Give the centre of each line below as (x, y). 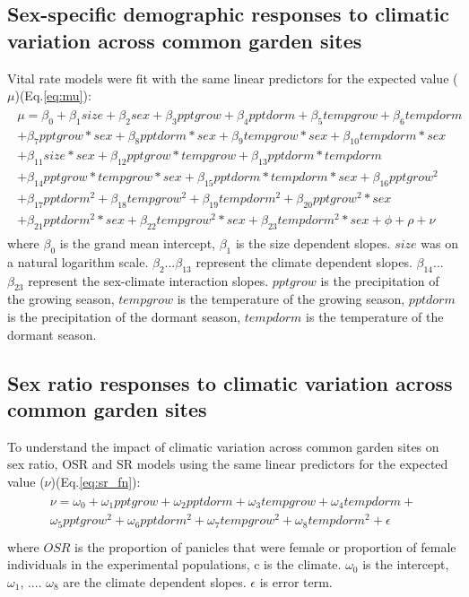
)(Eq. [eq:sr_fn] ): (96, 481)
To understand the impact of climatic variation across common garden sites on (223, 446)
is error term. (296, 581)
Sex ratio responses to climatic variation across (230, 382)
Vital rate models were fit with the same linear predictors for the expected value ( (233, 78)
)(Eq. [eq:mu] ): (53, 95)
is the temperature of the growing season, (291, 299)
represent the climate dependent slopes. (304, 261)
